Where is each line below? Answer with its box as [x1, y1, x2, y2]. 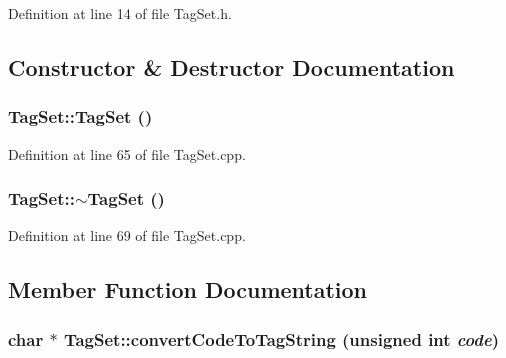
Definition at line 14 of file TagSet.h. [8, 3, 232, 23]
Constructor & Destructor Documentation [8, 51, 455, 82]
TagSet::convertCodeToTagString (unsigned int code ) [63, 326, 499, 351]
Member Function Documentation [8, 274, 368, 305]
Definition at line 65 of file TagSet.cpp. [8, 143, 246, 164]
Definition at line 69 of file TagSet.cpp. [8, 225, 246, 246]
